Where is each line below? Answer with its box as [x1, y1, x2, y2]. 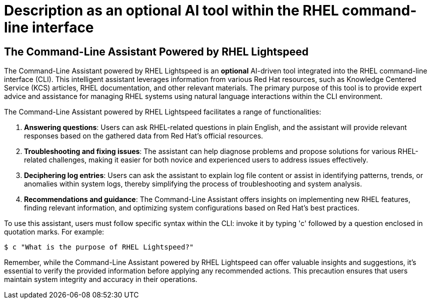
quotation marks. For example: [4, 227, 104, 236]
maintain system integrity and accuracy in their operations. [4, 275, 197, 284]
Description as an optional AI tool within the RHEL [4, 2, 339, 19]
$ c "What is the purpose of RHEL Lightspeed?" [4, 243, 194, 251]
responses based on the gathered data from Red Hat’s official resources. [24, 131, 263, 140]
